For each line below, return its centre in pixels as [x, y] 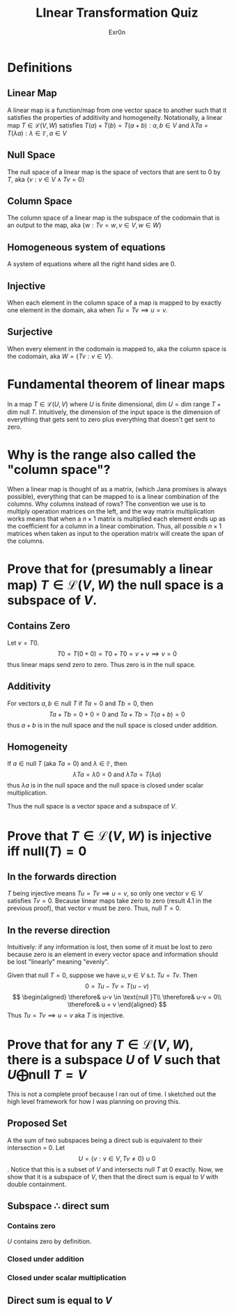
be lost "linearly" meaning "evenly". [58, 962]
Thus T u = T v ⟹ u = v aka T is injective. [66, 1015]
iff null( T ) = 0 [47, 851]
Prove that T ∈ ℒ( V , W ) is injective [110, 836]
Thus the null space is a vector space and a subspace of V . [92, 806]
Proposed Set [37, 1123]
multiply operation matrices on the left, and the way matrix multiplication [111, 511]
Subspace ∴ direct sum [58, 1206]
